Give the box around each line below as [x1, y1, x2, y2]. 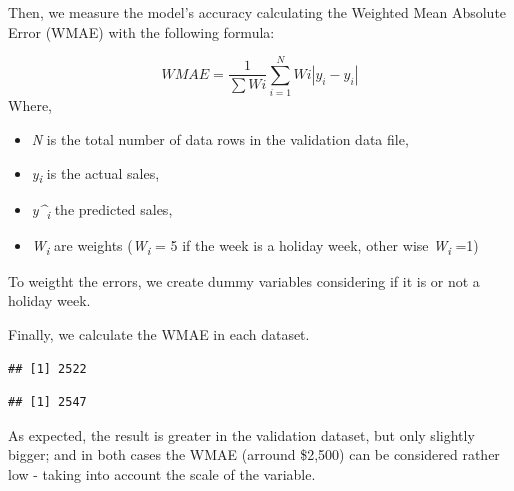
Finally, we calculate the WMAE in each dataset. [8, 324, 310, 345]
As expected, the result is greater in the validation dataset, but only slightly [8, 424, 475, 445]
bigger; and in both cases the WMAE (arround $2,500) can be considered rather [8, 444, 500, 465]
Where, [8, 95, 52, 116]
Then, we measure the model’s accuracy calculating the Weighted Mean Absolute [8, 2, 507, 22]
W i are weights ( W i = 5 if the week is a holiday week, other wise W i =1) [31, 234, 479, 258]
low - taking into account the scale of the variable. [8, 464, 316, 485]
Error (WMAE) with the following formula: [8, 21, 275, 42]
